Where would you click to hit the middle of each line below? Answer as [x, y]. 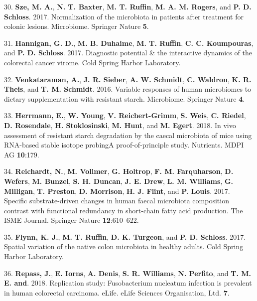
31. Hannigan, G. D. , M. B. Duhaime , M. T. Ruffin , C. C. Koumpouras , [129, 43]
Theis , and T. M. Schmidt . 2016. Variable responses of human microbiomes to [128, 89]
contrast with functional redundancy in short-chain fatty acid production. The [124, 210]
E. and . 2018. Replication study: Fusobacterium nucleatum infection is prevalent [128, 283]
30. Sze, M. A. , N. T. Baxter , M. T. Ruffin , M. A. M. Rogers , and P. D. [128, 6]
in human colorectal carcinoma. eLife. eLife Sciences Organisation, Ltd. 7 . [117, 292]
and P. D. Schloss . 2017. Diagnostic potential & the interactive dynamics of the [128, 53]
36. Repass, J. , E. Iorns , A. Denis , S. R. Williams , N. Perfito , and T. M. [128, 273]
